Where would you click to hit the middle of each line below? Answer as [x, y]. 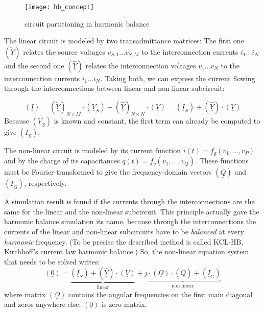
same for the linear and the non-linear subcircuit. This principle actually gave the [132, 211]
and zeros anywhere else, [43, 304]
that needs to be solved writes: [52, 261]
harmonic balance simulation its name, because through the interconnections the [130, 221]
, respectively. [45, 183]
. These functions [222, 161]
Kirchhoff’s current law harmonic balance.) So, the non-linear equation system [127, 251]
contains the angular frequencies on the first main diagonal [160, 294]
